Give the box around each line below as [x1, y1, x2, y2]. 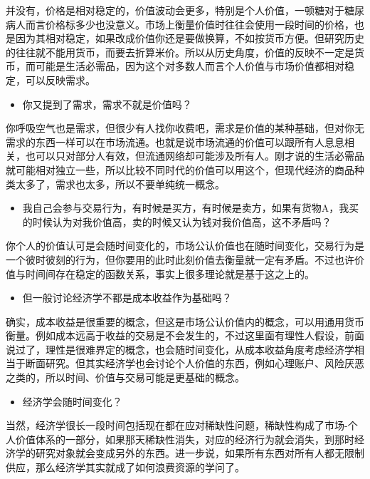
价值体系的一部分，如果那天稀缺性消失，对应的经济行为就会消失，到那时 [15, 431, 354, 446]
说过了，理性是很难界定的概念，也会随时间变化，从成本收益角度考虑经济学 [6, 341, 354, 356]
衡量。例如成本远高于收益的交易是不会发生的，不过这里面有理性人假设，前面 [6, 328, 364, 343]
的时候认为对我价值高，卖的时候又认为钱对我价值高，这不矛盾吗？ [22, 214, 332, 229]
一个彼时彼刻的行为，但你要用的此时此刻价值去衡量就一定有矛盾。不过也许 [6, 252, 354, 267]
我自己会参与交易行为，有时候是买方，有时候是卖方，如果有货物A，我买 [22, 200, 359, 215]
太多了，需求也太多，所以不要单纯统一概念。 [15, 176, 225, 191]
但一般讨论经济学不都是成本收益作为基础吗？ [22, 290, 232, 305]
